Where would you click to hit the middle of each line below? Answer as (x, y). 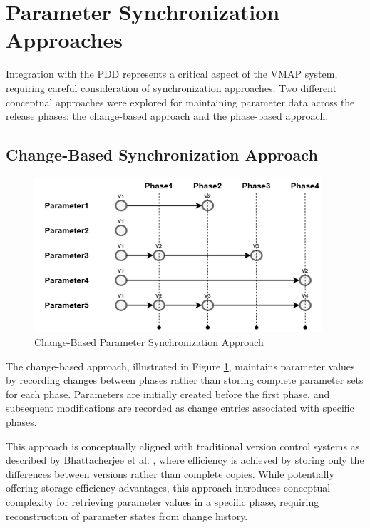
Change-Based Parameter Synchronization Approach (149, 342)
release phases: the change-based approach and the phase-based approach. (167, 116)
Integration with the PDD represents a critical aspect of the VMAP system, (172, 74)
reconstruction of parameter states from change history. (127, 516)
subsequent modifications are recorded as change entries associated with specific (180, 408)
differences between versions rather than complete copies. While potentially (170, 473)
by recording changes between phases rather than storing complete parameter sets (185, 380)
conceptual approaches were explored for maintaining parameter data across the (180, 102)
